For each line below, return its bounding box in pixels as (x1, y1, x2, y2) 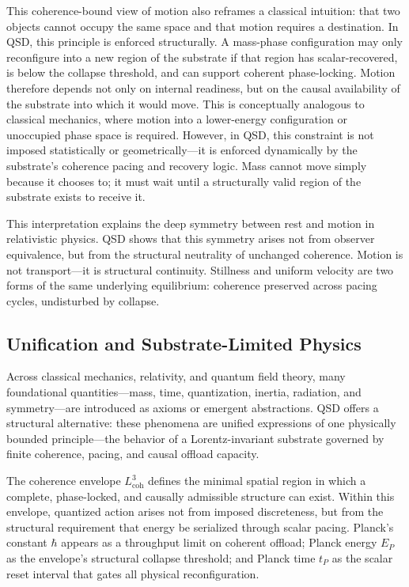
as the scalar (331, 550, 393, 566)
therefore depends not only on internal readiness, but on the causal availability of (6, 79, 400, 96)
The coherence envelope (6, 472, 121, 489)
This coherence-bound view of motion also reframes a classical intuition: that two (6, 2, 400, 18)
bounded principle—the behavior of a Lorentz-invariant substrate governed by (6, 430, 384, 446)
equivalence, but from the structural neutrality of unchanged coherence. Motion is (6, 245, 403, 262)
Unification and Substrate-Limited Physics (6, 331, 362, 355)
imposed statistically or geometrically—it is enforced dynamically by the (6, 142, 358, 158)
